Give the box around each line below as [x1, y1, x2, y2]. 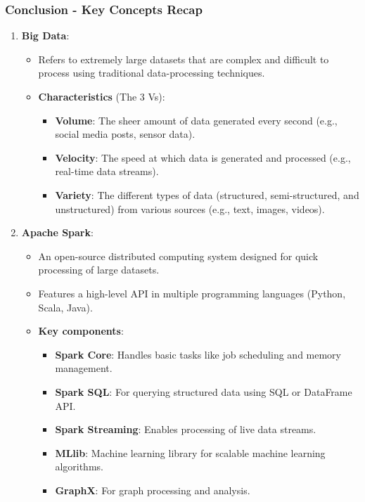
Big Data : [21, 28, 70, 43]
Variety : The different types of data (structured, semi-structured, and [55, 187, 359, 202]
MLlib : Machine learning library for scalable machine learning [55, 445, 326, 460]
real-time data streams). [55, 164, 159, 179]
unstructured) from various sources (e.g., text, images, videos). [55, 201, 325, 216]
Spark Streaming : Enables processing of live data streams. [55, 422, 316, 437]
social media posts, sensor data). [55, 127, 196, 141]
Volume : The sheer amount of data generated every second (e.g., [55, 112, 338, 127]
